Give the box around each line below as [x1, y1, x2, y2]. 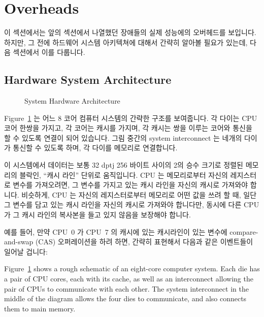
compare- [229, 226, 258, 237]
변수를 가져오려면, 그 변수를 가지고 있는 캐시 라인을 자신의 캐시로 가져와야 [13, 179, 248, 190]
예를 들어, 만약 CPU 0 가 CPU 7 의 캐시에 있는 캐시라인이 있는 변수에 [4, 226, 227, 237]
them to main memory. [4, 303, 76, 313]
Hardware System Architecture [4, 72, 172, 87]
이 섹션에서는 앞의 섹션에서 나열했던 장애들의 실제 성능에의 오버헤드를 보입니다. [4, 27, 256, 38]
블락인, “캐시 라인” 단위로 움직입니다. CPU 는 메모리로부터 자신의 [19, 169, 228, 180]
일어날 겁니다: [4, 246, 48, 257]
